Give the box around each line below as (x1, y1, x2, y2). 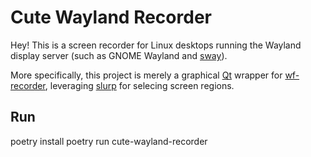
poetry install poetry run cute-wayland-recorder (10, 135, 208, 147)
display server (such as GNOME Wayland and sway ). (10, 49, 228, 61)
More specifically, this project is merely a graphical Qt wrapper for (10, 69, 283, 81)
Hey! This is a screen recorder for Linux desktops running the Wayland (10, 39, 302, 51)
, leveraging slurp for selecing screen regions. (44, 79, 235, 91)
